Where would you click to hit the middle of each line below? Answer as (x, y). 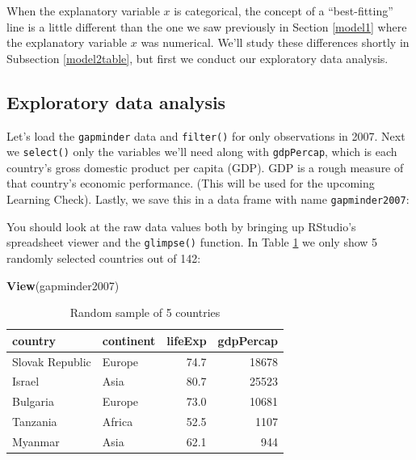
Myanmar (36, 441)
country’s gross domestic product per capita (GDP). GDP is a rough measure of (205, 167)
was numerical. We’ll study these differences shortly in (275, 42)
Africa (118, 422)
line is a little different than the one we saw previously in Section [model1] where (207, 26)
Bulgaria (33, 401)
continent (129, 340)
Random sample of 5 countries (145, 312)
